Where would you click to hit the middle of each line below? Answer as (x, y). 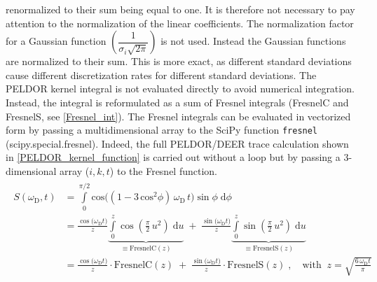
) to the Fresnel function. (164, 171)
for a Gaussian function (56, 41)
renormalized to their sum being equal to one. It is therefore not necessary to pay (180, 9)
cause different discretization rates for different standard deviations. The (161, 75)
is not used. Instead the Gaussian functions (253, 41)
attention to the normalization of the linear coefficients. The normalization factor (180, 23)
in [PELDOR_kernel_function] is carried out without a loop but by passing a (173, 157)
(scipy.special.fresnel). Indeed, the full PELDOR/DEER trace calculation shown (177, 143)
